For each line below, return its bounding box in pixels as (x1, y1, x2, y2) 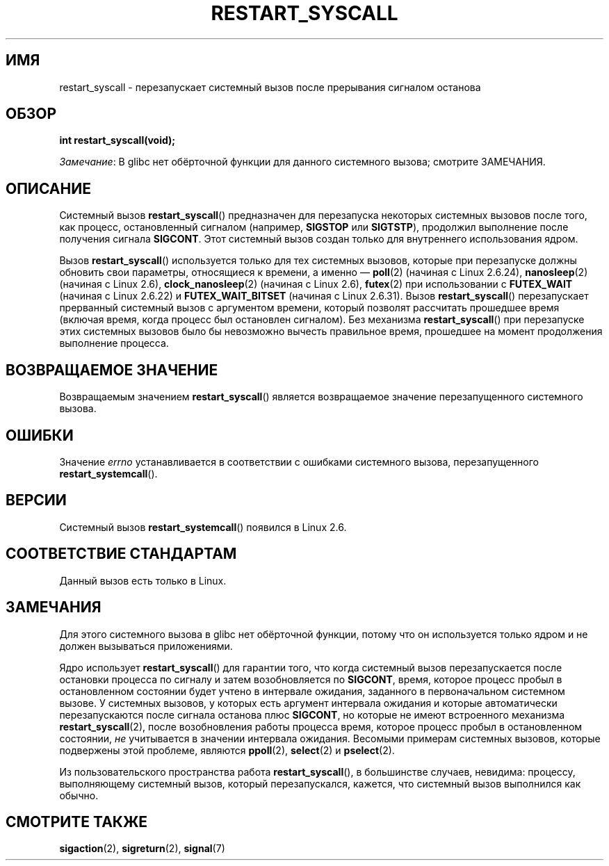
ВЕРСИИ (6, 491, 67, 509)
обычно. (59, 789, 99, 801)
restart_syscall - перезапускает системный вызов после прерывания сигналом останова (59, 81, 481, 93)
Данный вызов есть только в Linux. (59, 574, 227, 587)
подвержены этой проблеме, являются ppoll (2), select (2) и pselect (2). (59, 744, 395, 756)
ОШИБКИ (6, 426, 74, 444)
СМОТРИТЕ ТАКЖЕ (6, 812, 148, 831)
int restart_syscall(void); (59, 134, 176, 147)
